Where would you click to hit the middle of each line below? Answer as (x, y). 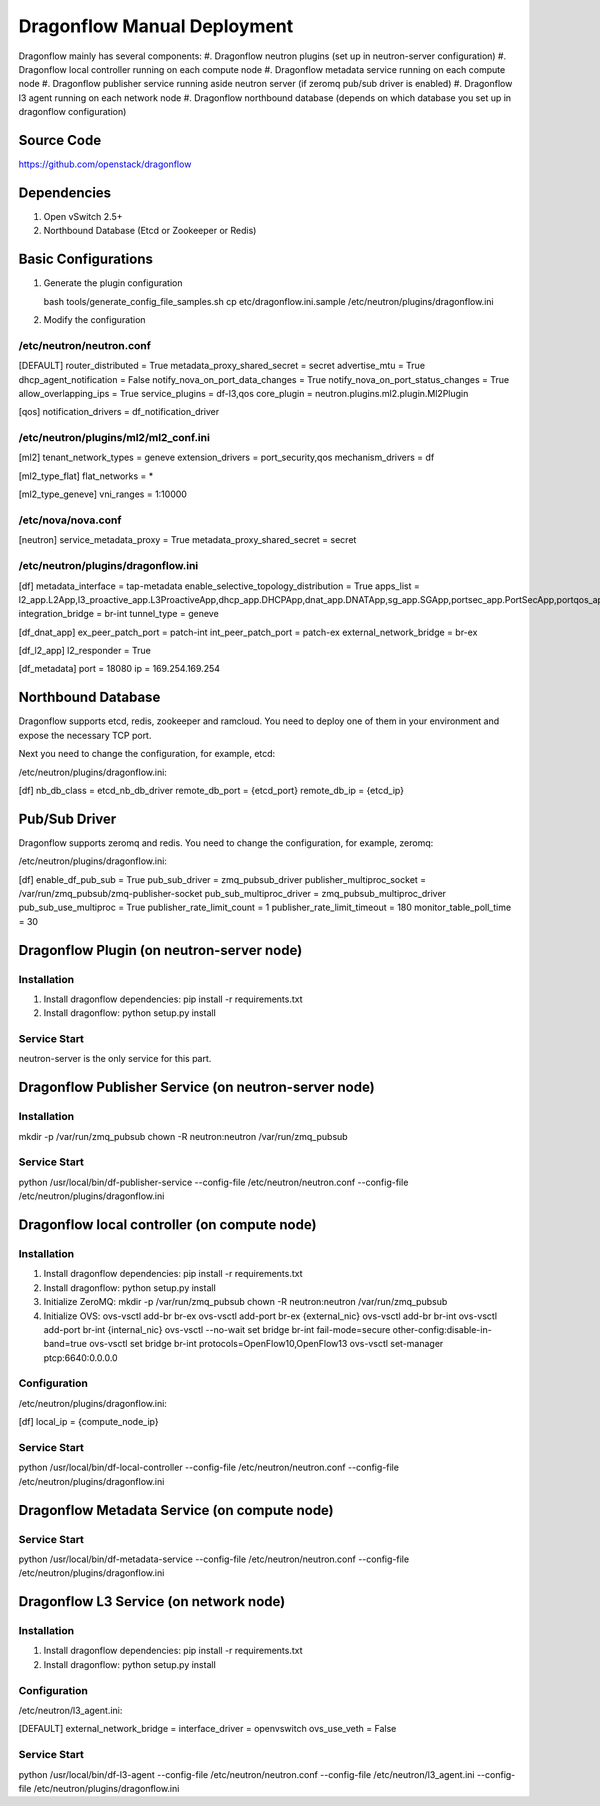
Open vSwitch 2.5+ (83, 216)
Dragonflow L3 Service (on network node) (152, 1601)
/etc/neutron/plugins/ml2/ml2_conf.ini (114, 438)
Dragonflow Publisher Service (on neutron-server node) (196, 1087)
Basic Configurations (86, 259)
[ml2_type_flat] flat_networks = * (86, 476)
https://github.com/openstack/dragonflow (105, 164)
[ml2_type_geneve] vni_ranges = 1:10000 (102, 494)
